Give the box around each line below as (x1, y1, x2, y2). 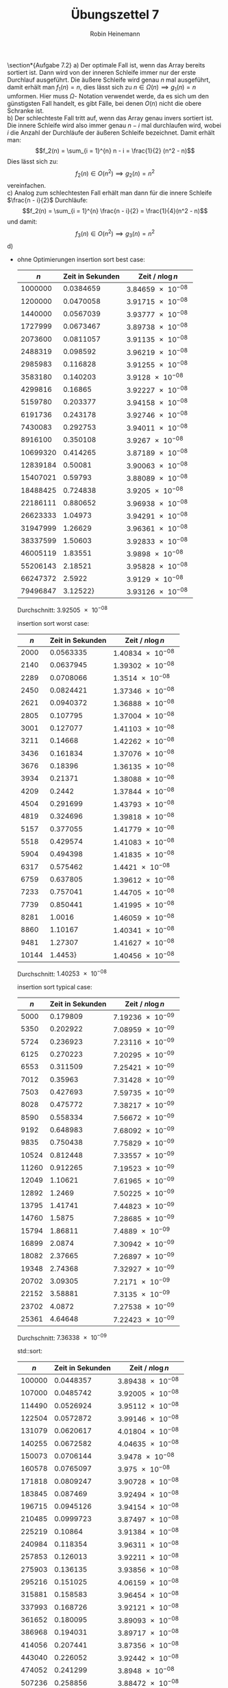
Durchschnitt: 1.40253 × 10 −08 (16, 968, 107, 978)
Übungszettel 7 (71, 7, 160, 23)
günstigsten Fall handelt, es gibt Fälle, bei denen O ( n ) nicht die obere (7, 99, 202, 107)
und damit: (7, 217, 38, 226)
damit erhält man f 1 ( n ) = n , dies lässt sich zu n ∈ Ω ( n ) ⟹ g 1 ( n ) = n (7, 83, 197, 93)
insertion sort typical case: (16, 983, 92, 991)
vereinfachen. (7, 182, 47, 190)
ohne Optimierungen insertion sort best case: (16, 255, 145, 263)
